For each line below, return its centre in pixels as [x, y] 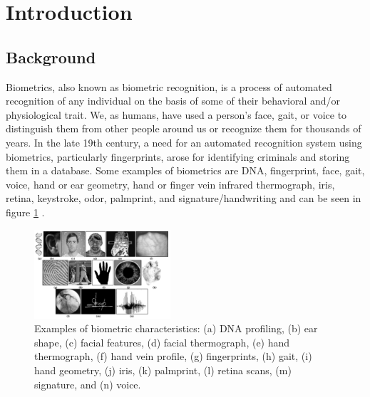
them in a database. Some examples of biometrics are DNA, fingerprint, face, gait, [185, 170]
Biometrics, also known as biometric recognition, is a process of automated [169, 86]
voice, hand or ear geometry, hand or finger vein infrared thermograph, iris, [170, 184]
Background [51, 57]
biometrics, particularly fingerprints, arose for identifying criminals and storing [178, 156]
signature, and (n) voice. [88, 384]
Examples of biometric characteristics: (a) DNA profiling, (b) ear [176, 328]
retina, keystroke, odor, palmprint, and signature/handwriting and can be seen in [184, 198]
